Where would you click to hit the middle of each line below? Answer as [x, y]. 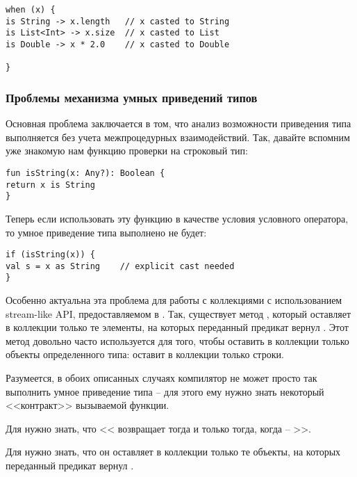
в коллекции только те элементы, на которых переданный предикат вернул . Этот [177, 327]
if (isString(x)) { [50, 255]
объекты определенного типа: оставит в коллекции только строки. [145, 354]
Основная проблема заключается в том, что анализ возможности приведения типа [178, 123]
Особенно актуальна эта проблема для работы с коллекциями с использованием [174, 300]
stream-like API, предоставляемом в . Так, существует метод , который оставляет [178, 313]
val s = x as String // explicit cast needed [120, 266]
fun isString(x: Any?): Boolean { [85, 173]
